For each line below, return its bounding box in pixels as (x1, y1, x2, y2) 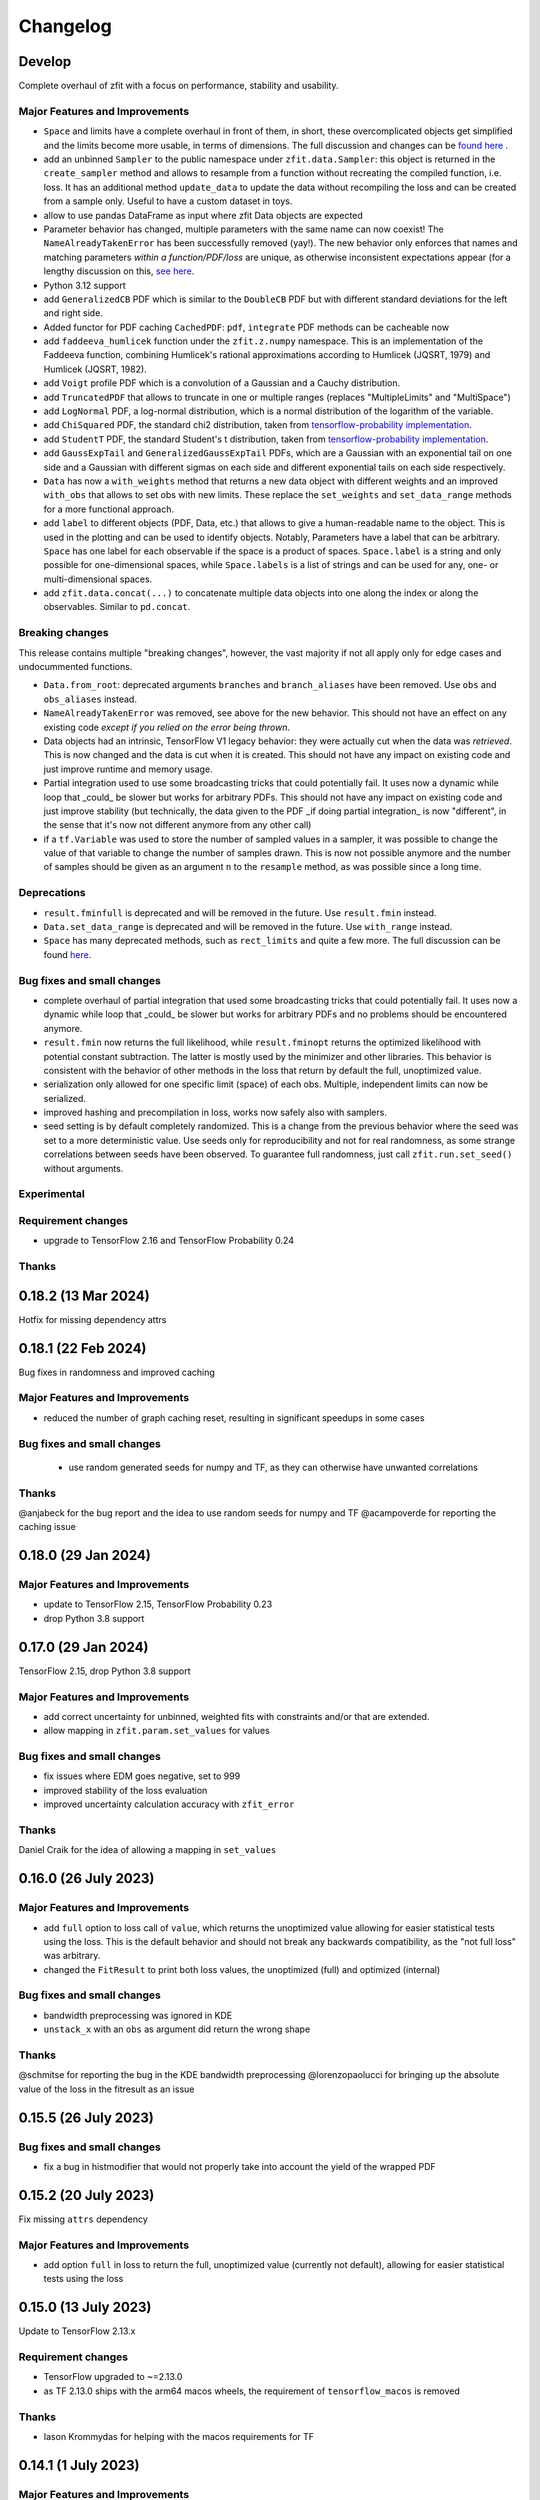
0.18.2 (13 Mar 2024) (18, 1287, 150, 1304)
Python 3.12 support (43, 279, 127, 291)
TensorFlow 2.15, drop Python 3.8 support (18, 1665, 191, 1677)
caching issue (18, 1521, 77, 1533)
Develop (18, 53, 72, 70)
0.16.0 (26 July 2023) (18, 1870, 155, 1887)
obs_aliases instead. (43, 693, 137, 705)
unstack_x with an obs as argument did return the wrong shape (43, 2023, 311, 2035)
